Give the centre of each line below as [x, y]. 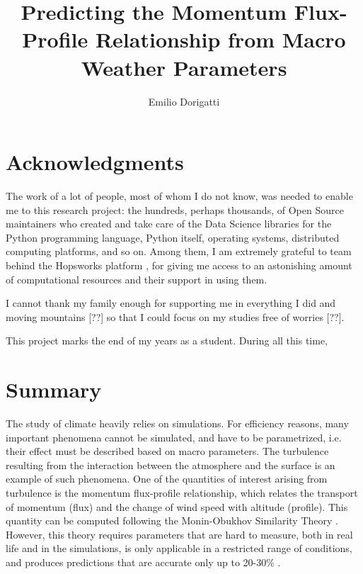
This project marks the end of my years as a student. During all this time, [167, 341]
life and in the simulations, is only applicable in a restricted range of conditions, [179, 548]
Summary [54, 389]
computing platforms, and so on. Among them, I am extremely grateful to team [179, 251]
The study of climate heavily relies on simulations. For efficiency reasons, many [177, 423]
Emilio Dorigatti [184, 101]
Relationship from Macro [220, 39]
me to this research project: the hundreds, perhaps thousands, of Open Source [175, 209]
